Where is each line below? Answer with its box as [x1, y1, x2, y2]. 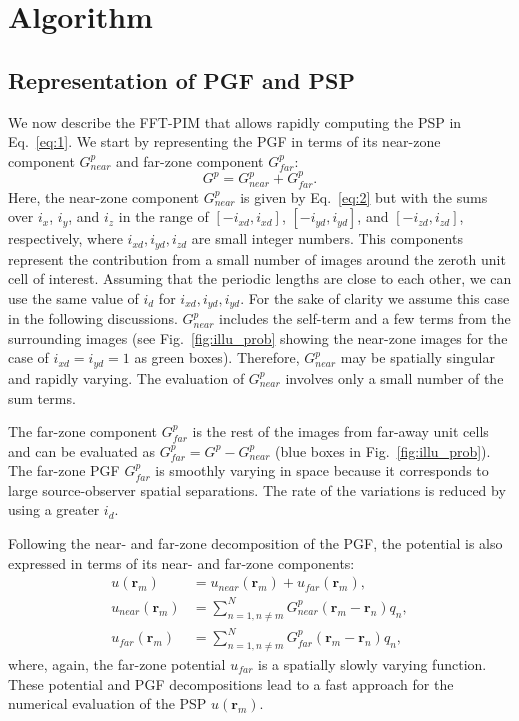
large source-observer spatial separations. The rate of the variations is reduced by [8, 479, 506, 500]
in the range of [118, 206, 209, 227]
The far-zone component [8, 421, 157, 442]
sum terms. [8, 387, 76, 408]
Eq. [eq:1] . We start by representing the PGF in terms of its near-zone [8, 131, 441, 152]
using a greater [8, 499, 100, 520]
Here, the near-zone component [8, 186, 200, 207]
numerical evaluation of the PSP [8, 693, 207, 714]
